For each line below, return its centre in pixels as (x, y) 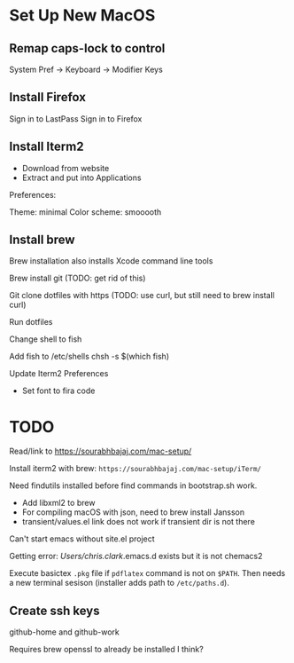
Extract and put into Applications (81, 178)
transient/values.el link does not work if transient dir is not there (138, 522)
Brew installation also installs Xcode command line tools (111, 261)
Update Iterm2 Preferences (59, 374)
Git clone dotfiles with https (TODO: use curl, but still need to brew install (142, 296)
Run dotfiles (31, 322)
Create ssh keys (54, 610)
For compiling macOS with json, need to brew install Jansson (133, 512)
